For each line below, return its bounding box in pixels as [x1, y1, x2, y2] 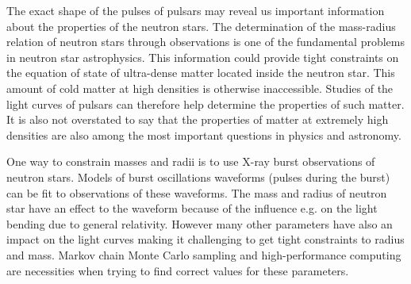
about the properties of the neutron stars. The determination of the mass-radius [6, 17, 396, 34]
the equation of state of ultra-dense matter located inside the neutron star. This [6, 64, 395, 81]
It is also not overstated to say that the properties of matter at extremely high [6, 111, 389, 128]
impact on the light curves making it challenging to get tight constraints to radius [6, 231, 405, 248]
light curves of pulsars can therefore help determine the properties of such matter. [6, 95, 405, 112]
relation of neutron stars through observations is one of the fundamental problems [6, 33, 405, 50]
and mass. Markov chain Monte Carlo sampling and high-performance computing [6, 246, 401, 263]
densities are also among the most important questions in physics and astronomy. [6, 126, 401, 143]
